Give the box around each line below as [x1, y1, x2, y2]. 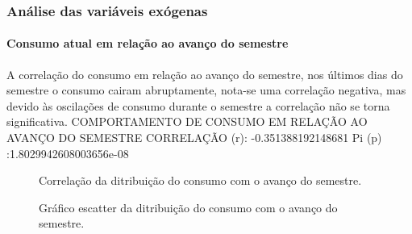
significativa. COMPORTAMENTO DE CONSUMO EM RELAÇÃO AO [6, 113, 368, 130]
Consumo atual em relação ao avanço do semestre [6, 35, 289, 52]
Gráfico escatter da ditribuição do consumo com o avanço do [39, 198, 338, 215]
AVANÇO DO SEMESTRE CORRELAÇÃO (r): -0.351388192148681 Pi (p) [6, 129, 382, 146]
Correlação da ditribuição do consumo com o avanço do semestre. [39, 172, 362, 189]
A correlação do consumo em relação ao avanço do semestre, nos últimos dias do [6, 65, 403, 82]
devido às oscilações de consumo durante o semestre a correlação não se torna [6, 97, 390, 114]
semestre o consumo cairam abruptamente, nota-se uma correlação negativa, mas [6, 81, 406, 98]
